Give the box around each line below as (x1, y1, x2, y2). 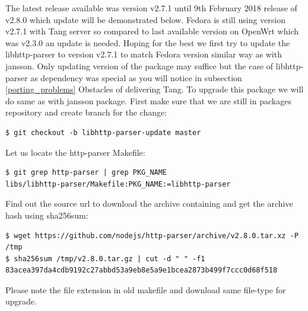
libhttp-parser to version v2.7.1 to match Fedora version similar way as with (5, 48, 282, 60)
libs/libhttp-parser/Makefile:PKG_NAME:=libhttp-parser (5, 179, 231, 188)
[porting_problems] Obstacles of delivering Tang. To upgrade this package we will (5, 83, 304, 95)
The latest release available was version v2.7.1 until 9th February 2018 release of (5, 2, 297, 14)
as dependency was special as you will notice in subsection (30, 71, 242, 84)
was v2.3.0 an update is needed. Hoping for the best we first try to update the (5, 36, 290, 49)
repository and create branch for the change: (5, 106, 167, 118)
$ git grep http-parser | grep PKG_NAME (5, 168, 167, 177)
